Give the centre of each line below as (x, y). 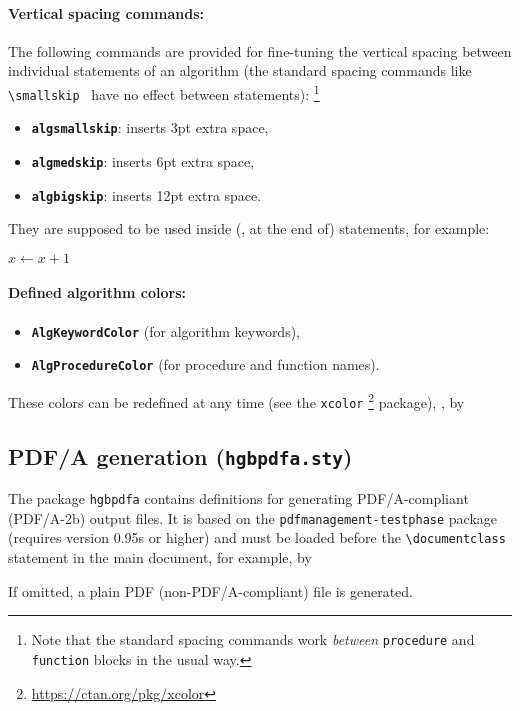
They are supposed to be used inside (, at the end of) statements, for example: (249, 228)
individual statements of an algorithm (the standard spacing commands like (240, 70)
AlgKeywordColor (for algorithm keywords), (166, 330)
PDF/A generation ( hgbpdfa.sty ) (180, 455)
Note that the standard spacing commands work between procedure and (253, 639)
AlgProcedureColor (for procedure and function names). (205, 364)
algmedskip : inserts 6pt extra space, (143, 160)
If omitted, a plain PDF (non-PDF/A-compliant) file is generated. (210, 590)
